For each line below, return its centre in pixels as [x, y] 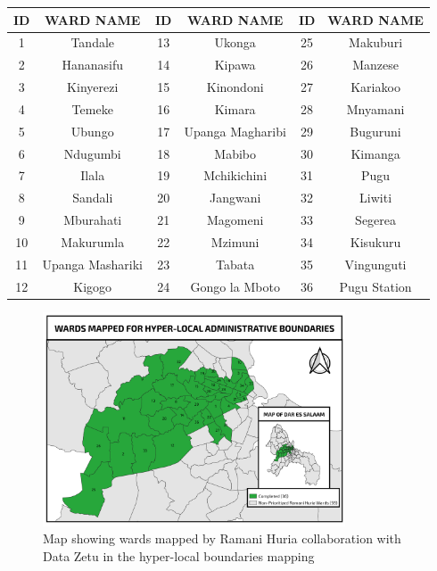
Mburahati [93, 220]
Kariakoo [375, 87]
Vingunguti [375, 264]
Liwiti [376, 198]
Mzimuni [235, 241]
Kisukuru [375, 241]
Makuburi [376, 42]
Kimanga [375, 153]
